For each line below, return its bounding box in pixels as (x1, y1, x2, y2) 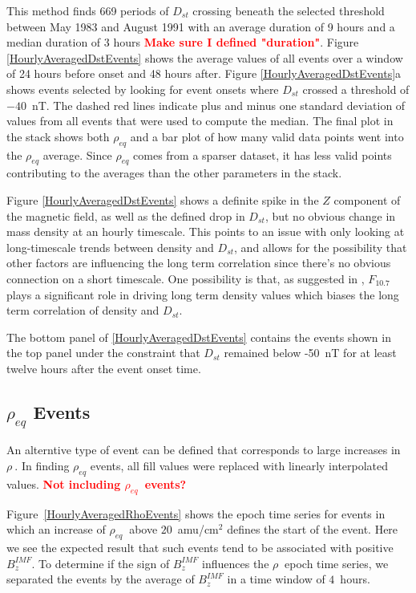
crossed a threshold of (302, 80, 410, 97)
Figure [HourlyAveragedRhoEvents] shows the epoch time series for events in (6, 505, 386, 522)
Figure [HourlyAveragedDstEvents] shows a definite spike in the (6, 191, 319, 208)
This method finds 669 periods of (6, 2, 169, 18)
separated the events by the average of (6, 571, 195, 587)
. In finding (14, 457, 70, 474)
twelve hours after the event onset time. (6, 359, 201, 376)
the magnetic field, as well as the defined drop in (6, 207, 245, 224)
